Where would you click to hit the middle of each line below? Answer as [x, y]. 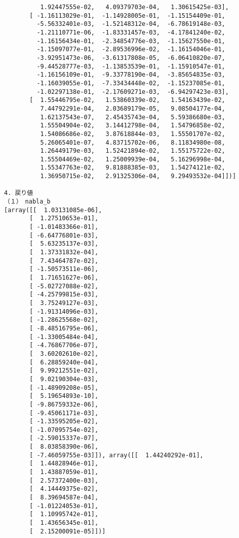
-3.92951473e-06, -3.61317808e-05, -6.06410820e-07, [131, 58]
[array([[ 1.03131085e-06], [53, 210]
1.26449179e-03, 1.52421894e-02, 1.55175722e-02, [133, 151]
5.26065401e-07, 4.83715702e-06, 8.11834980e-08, [133, 142]
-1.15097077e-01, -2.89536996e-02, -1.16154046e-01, [131, 49]
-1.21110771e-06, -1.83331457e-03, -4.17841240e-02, [131, 32]
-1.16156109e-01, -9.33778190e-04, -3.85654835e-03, [131, 75]
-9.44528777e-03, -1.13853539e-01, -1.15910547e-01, [131, 66]
